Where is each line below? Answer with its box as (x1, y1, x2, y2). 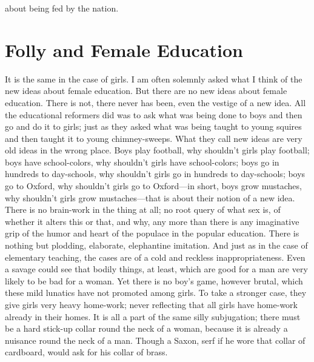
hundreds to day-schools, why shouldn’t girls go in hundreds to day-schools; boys (5, 167, 306, 180)
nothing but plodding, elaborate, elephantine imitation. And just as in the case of (5, 239, 308, 252)
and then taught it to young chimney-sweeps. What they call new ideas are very (5, 132, 302, 144)
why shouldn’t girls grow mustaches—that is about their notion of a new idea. (5, 191, 295, 204)
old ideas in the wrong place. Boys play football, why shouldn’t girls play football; (5, 144, 310, 156)
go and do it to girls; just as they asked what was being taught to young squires (5, 120, 302, 133)
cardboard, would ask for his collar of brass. (5, 346, 168, 358)
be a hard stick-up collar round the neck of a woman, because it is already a (5, 322, 288, 335)
